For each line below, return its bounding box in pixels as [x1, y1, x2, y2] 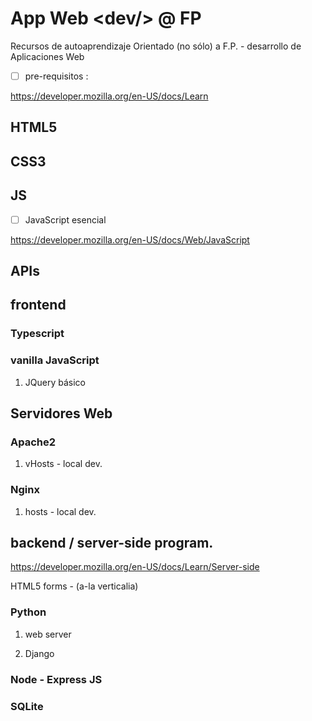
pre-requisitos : [24, 70, 89, 82]
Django [24, 647, 55, 659]
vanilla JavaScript [10, 353, 100, 367]
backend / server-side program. [10, 535, 214, 552]
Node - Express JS [10, 672, 103, 686]
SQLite [10, 699, 44, 713]
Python [10, 605, 47, 619]
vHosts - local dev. [24, 458, 103, 470]
